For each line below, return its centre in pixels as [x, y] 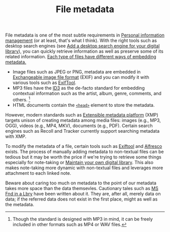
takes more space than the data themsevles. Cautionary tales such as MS [82, 188]
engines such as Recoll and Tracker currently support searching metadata [82, 131]
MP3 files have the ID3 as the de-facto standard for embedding [79, 88]
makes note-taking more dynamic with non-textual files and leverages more [84, 168]
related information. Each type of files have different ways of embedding [81, 57]
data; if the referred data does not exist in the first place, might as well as [81, 199]
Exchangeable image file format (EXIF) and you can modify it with [81, 78]
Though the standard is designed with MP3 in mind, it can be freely [82, 219]
